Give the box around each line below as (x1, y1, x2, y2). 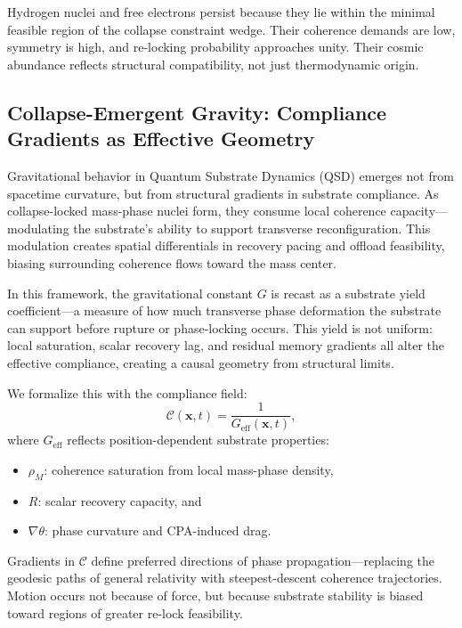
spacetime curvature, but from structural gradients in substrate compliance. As (7, 184, 439, 202)
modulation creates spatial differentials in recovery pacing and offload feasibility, (7, 236, 445, 255)
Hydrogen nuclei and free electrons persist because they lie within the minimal (7, 3, 435, 20)
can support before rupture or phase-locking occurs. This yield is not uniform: (7, 318, 433, 337)
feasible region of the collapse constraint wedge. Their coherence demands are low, (7, 20, 456, 38)
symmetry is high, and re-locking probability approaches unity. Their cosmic (7, 37, 424, 56)
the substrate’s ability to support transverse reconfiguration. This (73, 218, 431, 237)
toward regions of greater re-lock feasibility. (7, 603, 243, 622)
